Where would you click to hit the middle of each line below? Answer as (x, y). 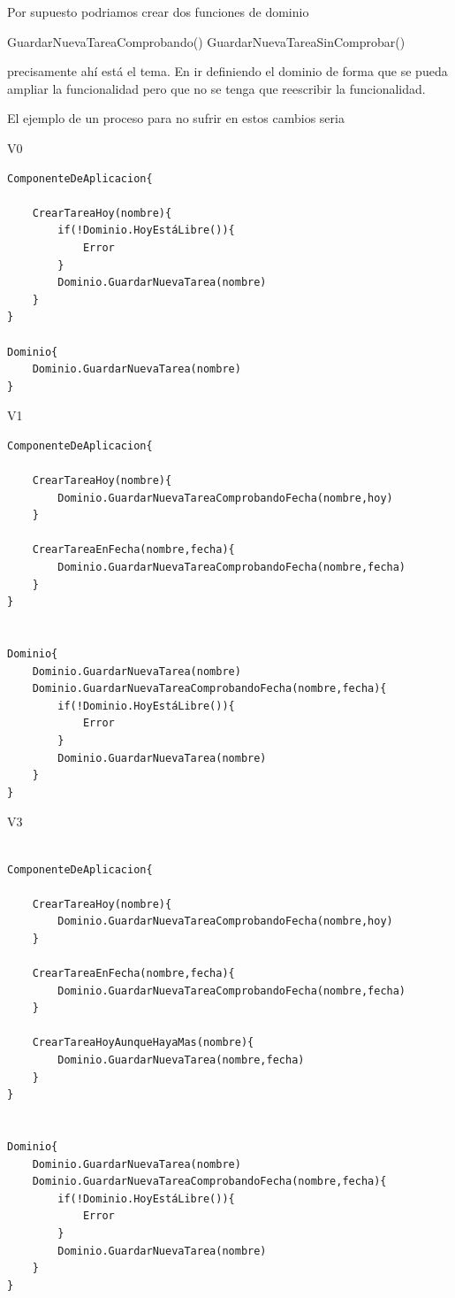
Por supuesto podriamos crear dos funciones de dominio (158, 12)
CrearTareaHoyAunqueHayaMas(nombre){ (143, 1043)
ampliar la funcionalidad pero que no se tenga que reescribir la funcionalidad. (216, 88)
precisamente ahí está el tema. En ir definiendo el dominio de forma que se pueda (227, 71)
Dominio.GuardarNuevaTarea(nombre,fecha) (181, 1060)
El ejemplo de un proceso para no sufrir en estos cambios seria (176, 118)
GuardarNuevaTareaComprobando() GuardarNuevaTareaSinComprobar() (206, 41)
